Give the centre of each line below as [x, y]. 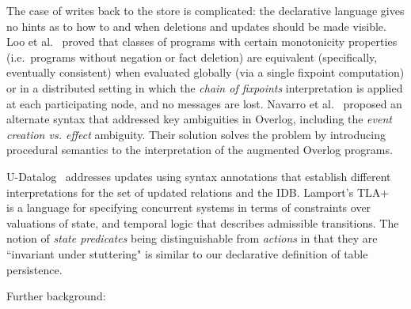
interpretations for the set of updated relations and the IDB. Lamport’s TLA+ [198, 192]
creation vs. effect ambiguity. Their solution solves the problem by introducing [196, 134]
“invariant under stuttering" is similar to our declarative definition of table [187, 253]
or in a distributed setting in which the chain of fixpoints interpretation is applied [205, 87]
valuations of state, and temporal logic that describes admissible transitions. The [203, 222]
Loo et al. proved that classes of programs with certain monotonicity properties [202, 41]
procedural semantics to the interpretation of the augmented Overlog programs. [200, 150]
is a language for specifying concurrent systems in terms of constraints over [189, 207]
